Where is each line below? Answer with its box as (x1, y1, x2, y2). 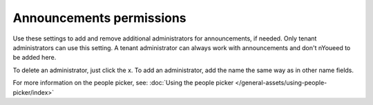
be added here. (12, 54, 57, 62)
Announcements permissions (12, 10, 186, 25)
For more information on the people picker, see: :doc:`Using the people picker (12, 79, 234, 87)
